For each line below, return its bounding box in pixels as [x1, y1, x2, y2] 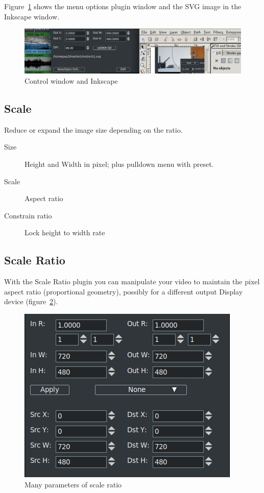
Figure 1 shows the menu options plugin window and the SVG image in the [4, 1, 242, 11]
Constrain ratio [4, 210, 52, 220]
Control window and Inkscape [25, 75, 118, 86]
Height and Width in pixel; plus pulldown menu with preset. [25, 158, 214, 169]
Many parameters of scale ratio [25, 479, 122, 489]
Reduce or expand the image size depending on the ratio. [4, 124, 183, 135]
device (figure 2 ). [4, 296, 58, 307]
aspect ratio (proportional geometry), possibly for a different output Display [4, 286, 243, 297]
